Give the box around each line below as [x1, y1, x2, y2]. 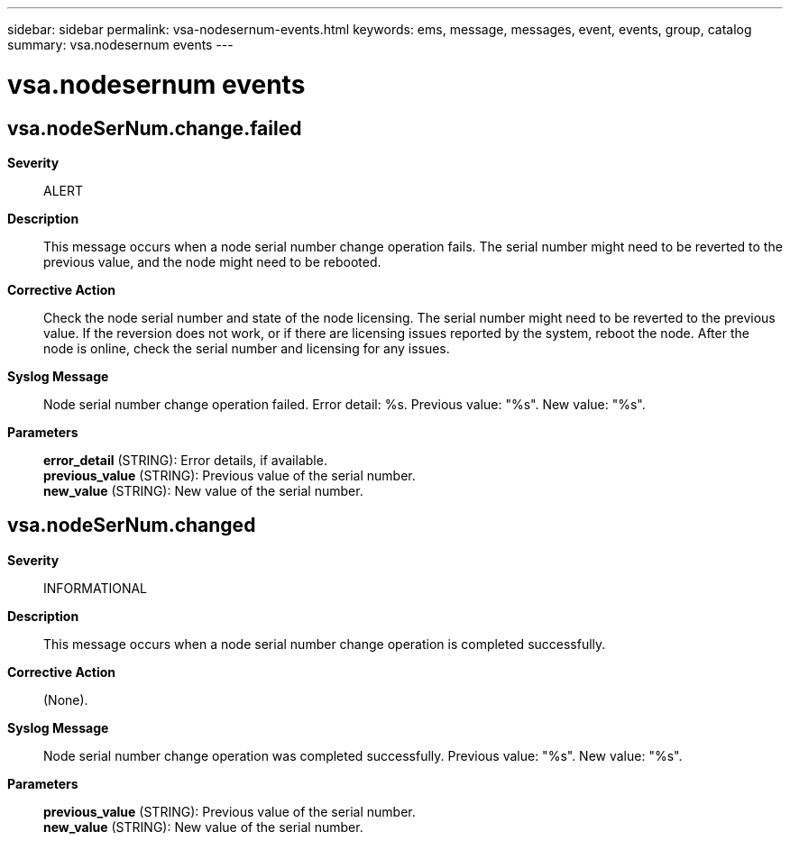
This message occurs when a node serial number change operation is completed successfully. [43, 635, 606, 652]
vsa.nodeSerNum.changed [7, 514, 256, 537]
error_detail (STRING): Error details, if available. [43, 452, 327, 468]
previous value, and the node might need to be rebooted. [43, 253, 381, 270]
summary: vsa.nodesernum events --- [7, 37, 234, 52]
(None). [43, 691, 88, 708]
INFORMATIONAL [43, 580, 148, 596]
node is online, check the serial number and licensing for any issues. [43, 340, 450, 356]
